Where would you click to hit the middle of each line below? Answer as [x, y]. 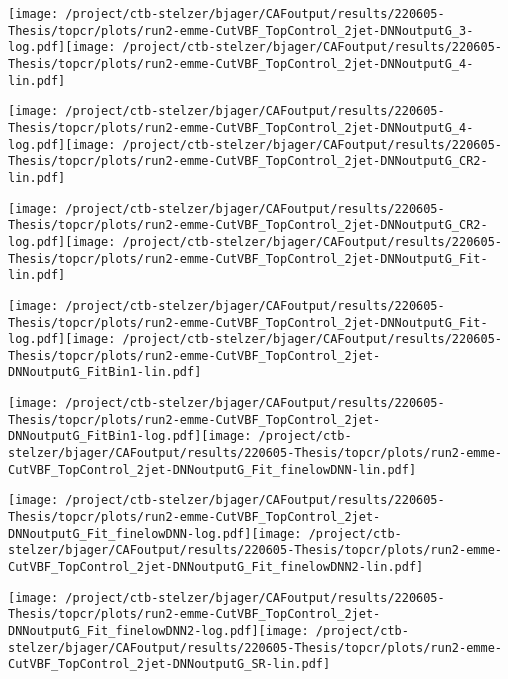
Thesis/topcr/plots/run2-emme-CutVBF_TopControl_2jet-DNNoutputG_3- [241, 30]
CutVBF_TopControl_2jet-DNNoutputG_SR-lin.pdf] [169, 664]
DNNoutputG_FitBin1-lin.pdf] [105, 372]
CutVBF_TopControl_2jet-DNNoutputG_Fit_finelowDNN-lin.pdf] [212, 469]
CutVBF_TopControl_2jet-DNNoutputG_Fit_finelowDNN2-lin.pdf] [216, 567]
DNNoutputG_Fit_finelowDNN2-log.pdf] [133, 631]
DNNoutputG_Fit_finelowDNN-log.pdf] [130, 533]
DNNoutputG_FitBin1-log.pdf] [105, 436]
